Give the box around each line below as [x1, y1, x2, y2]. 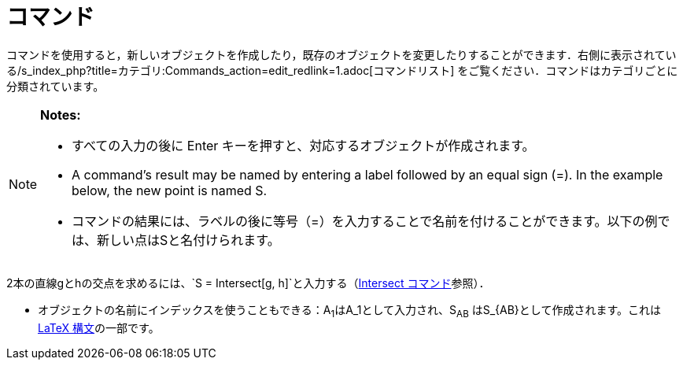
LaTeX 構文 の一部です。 [38, 320, 160, 335]
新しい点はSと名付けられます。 [97, 231, 280, 248]
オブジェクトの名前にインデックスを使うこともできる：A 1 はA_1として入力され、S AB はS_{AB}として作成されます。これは [38, 302, 662, 320]
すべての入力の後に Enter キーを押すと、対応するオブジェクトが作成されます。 [72, 137, 535, 153]
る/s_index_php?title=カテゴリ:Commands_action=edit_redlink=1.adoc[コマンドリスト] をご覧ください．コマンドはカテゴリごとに [6, 63, 678, 77]
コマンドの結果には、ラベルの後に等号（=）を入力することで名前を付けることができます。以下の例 [72, 213, 658, 229]
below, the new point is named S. [72, 182, 268, 198]
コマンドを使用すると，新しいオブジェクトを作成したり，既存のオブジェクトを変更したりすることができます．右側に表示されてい [6, 47, 677, 61]
